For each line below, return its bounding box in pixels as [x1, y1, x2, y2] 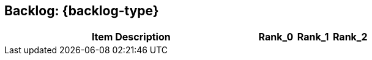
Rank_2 [332, 31, 368, 43]
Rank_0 [258, 31, 294, 43]
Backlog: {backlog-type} [4, 3, 159, 18]
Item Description [91, 31, 171, 43]
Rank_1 [297, 31, 329, 43]
